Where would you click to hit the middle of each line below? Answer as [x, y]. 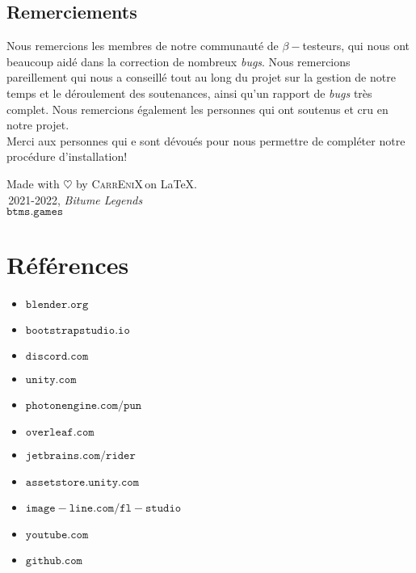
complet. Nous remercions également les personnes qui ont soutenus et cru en [197, 109]
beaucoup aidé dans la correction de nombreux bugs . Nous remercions [179, 61]
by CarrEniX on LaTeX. [136, 183]
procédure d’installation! [67, 156]
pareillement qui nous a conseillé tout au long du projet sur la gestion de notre [201, 77]
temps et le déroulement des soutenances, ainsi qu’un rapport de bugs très [189, 93]
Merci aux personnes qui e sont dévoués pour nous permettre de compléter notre [206, 140]
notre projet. [38, 125]
